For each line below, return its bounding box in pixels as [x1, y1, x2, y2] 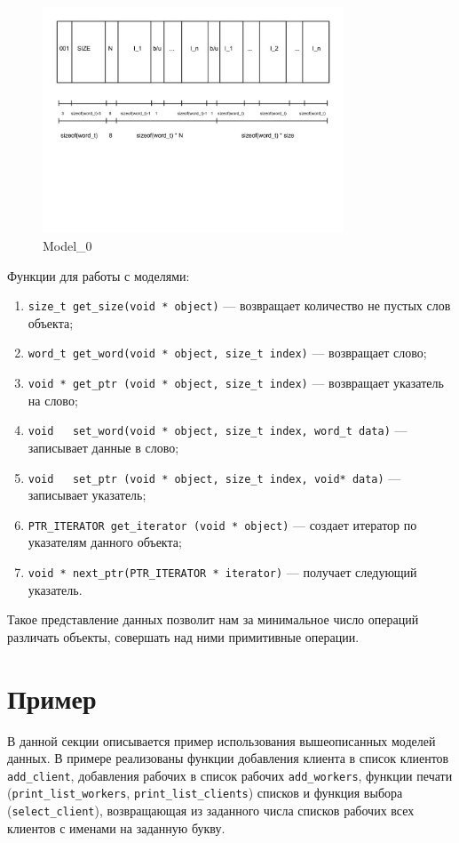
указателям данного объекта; [28, 533, 182, 551]
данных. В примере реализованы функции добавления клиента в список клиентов [7, 749, 449, 767]
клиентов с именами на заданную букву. [7, 818, 226, 837]
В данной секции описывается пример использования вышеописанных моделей [7, 731, 436, 750]
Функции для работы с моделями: [7, 266, 190, 285]
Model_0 [43, 236, 92, 254]
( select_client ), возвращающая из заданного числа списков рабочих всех [7, 801, 415, 820]
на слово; [28, 390, 78, 409]
